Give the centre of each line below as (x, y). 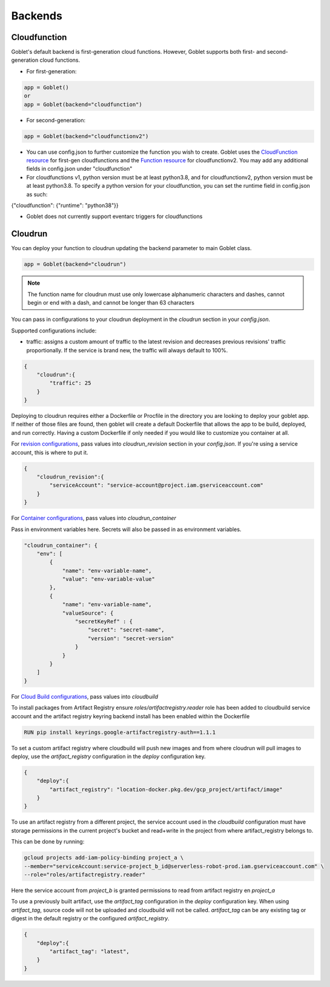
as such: (37, 194)
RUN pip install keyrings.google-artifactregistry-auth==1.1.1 (120, 732)
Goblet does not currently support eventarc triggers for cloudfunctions (114, 216)
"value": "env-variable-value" (109, 579)
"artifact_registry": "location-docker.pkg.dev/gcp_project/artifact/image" (166, 789)
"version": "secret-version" (131, 638)
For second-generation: (56, 120)
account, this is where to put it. (50, 452)
